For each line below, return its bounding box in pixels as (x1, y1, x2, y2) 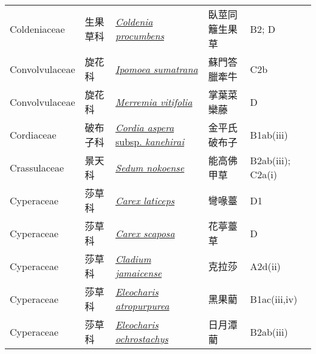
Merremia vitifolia (115, 94, 193, 109)
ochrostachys (115, 331, 168, 345)
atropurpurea (115, 299, 170, 313)
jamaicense (115, 266, 162, 280)
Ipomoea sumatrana (115, 61, 198, 76)
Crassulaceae (10, 160, 64, 175)
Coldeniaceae (10, 21, 65, 36)
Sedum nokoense (115, 160, 185, 175)
